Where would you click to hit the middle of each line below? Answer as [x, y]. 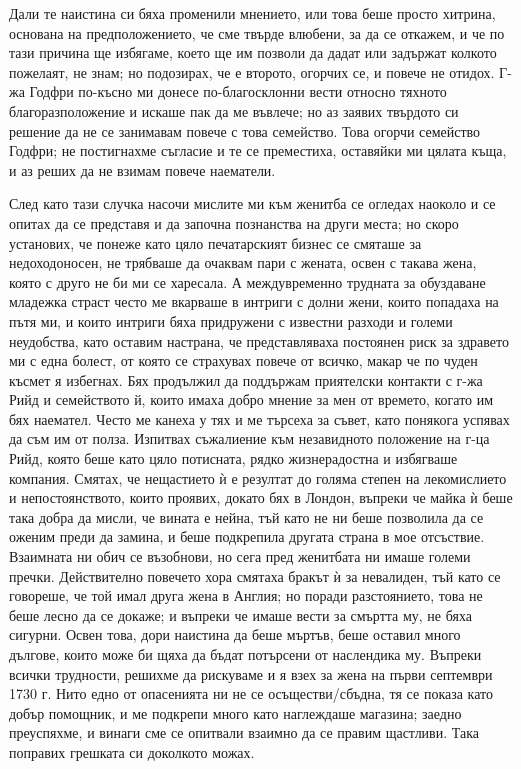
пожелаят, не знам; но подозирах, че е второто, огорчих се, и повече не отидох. [252, 71]
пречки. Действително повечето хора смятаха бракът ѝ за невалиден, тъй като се [255, 575]
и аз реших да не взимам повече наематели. [142, 169]
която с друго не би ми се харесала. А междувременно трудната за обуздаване [247, 281]
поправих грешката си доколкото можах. [132, 751]
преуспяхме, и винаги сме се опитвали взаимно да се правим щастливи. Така [244, 732]
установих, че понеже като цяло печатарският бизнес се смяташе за [215, 242]
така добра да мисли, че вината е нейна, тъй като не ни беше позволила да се [246, 516]
